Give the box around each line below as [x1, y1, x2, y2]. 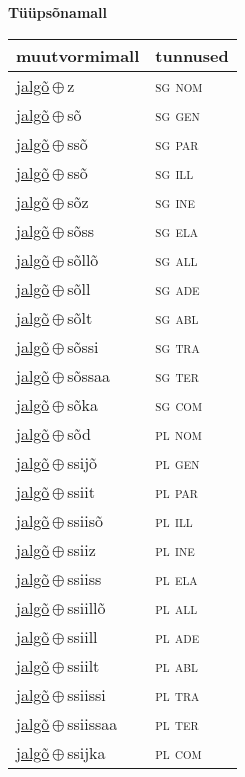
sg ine [155, 189, 196, 213]
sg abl [155, 305, 199, 329]
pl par [155, 479, 198, 503]
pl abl [155, 653, 198, 677]
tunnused [155, 43, 229, 67]
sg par [155, 131, 199, 155]
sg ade [155, 276, 200, 300]
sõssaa [67, 363, 111, 387]
